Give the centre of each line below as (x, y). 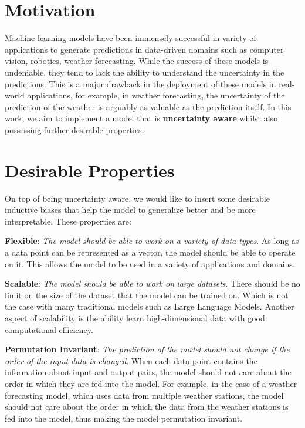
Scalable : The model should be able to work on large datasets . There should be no (152, 283)
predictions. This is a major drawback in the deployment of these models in (140, 84)
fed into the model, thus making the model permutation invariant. (124, 418)
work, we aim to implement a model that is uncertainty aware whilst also (141, 118)
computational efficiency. (49, 329)
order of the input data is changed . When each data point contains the (131, 360)
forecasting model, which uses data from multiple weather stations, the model (144, 395)
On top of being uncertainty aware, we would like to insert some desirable (137, 198)
